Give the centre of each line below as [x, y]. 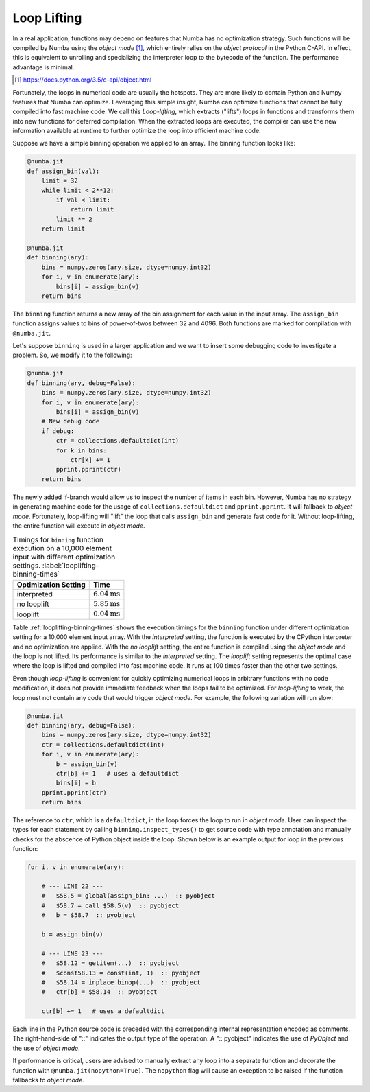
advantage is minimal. [44, 67]
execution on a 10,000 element [62, 548]
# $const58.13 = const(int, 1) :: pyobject [121, 973]
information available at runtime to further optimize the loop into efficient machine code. [137, 131]
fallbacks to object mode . [49, 1080]
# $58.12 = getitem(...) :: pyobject [110, 963]
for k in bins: [82, 450]
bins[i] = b [76, 783]
